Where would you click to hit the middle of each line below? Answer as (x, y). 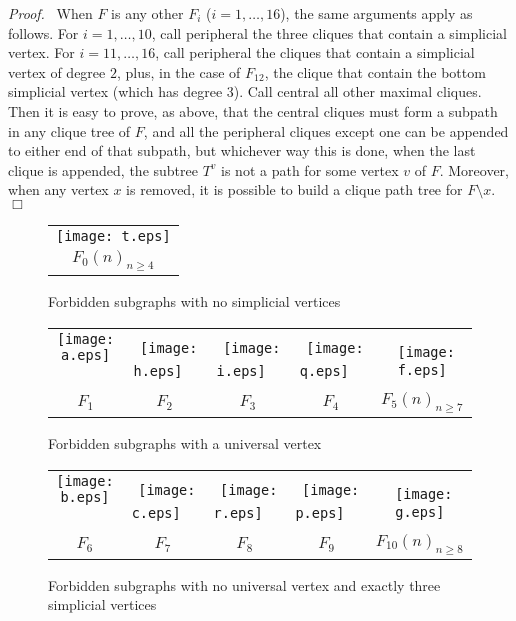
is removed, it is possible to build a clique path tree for (294, 189)
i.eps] (241, 371)
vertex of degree (57, 71)
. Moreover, (474, 169)
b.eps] (85, 496)
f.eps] (422, 369)
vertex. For (41, 52)
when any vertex (58, 189)
